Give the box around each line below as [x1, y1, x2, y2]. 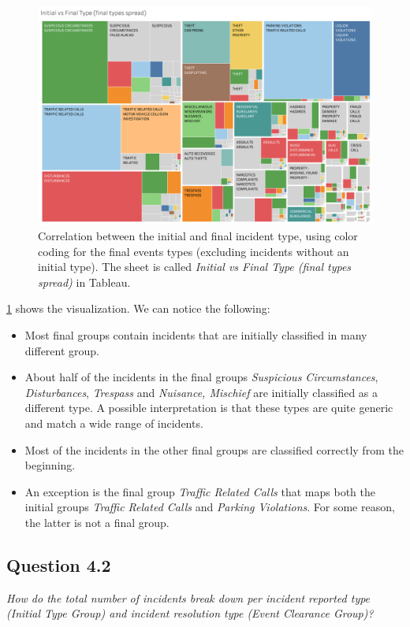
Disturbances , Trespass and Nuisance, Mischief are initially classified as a [24, 384, 378, 400]
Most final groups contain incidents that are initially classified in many [24, 326, 367, 343]
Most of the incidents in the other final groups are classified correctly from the [24, 441, 404, 458]
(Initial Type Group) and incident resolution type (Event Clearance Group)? [6, 605, 374, 621]
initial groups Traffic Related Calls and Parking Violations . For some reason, [24, 499, 395, 515]
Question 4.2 [6, 552, 111, 577]
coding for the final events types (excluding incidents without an [38, 243, 349, 259]
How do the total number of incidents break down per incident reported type [6, 589, 371, 606]
